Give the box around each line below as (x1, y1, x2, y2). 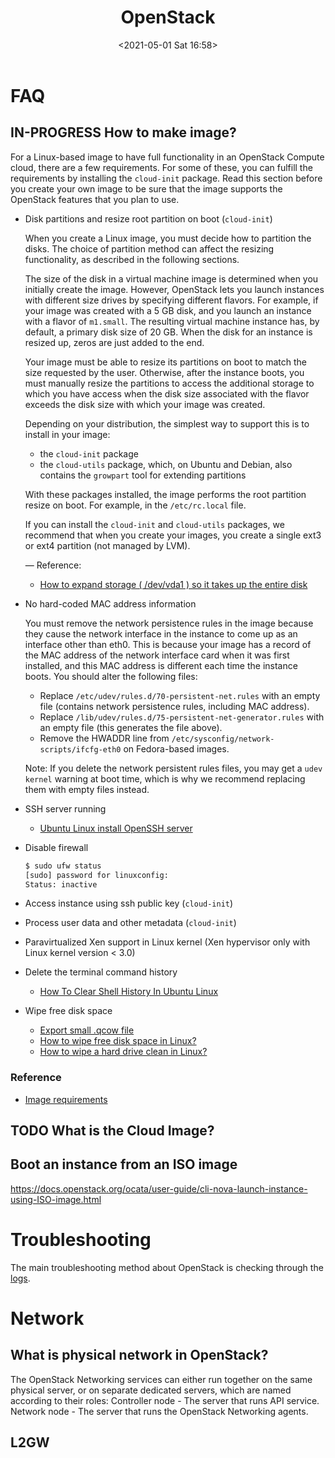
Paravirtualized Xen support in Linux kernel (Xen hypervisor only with (24, 936, 311, 948)
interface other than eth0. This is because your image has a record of (24, 638, 312, 650)
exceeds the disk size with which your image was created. (24, 398, 266, 410)
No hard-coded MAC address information (24, 597, 197, 610)
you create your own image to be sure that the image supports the (10, 182, 283, 195)
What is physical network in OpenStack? (10, 1347, 269, 1364)
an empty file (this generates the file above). (39, 721, 223, 733)
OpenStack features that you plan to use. (10, 193, 180, 205)
